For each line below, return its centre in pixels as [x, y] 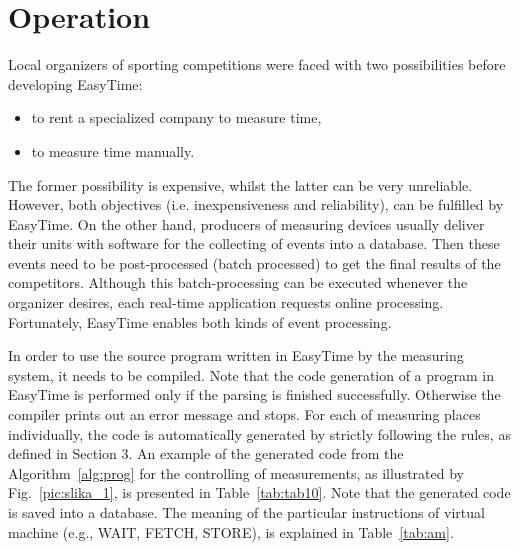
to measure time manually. [113, 150]
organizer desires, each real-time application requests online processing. [226, 302]
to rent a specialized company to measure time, [176, 117]
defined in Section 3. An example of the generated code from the [206, 453]
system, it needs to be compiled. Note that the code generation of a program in [251, 374]
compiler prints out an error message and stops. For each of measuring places [244, 414]
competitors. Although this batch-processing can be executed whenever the [238, 282]
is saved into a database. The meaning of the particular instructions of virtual [246, 512]
